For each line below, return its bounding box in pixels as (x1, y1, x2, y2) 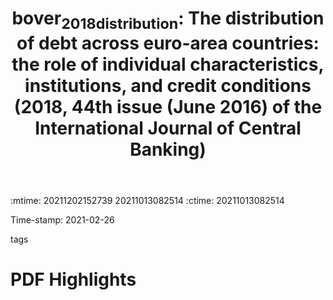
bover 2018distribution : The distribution (11, 7, 325, 33)
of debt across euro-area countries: (16, 32, 320, 54)
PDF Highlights (10, 268, 137, 291)
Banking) (129, 138, 207, 161)
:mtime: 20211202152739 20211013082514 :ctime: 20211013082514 (10, 194, 285, 206)
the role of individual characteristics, (11, 53, 325, 76)
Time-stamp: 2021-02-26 (10, 213, 115, 226)
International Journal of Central (34, 117, 302, 139)
